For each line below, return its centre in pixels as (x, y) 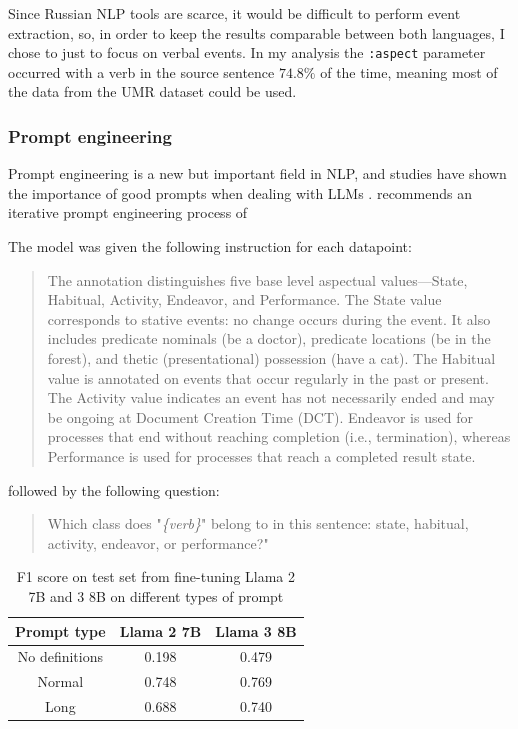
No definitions (60, 656)
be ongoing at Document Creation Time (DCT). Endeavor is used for (260, 416)
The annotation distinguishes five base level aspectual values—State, (257, 279)
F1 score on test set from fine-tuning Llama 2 (156, 576)
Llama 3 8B (256, 630)
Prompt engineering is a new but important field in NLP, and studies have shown (257, 173)
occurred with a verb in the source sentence (141, 71)
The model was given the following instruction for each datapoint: (210, 246)
